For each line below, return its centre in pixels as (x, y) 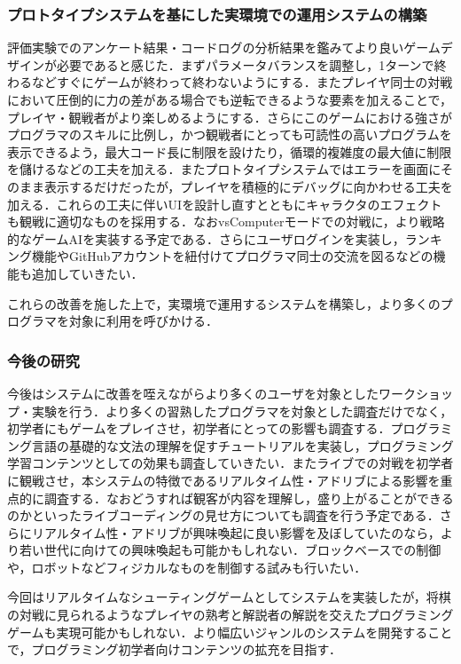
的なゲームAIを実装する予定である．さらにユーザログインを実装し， (206, 238)
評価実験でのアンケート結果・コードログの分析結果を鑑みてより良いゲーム (224, 47)
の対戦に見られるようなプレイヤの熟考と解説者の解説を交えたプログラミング (230, 615)
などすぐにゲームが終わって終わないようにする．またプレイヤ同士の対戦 (242, 82)
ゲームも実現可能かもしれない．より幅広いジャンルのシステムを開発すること (230, 632)
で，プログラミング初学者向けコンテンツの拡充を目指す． (174, 649)
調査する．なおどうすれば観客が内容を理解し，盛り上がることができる (249, 498)
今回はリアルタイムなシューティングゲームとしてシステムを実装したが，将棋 (229, 597)
